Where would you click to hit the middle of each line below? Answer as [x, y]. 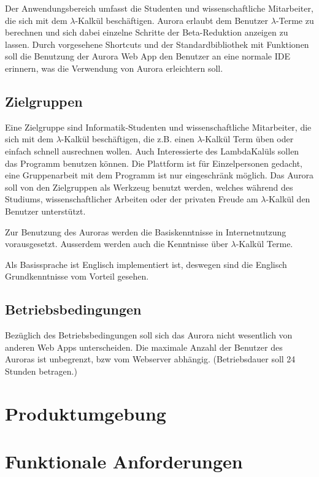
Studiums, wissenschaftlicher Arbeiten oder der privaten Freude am [132, 199]
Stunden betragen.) [41, 371]
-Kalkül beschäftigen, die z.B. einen [128, 139]
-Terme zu [295, 20]
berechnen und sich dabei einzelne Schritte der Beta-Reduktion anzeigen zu [147, 32]
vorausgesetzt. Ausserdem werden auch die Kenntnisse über [117, 244]
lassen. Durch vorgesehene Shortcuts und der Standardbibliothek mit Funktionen [157, 44]
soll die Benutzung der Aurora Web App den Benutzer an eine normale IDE [148, 56]
